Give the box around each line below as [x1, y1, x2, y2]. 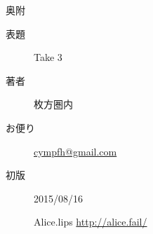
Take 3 [34, 50, 62, 64]
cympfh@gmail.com [34, 144, 117, 158]
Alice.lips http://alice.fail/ [34, 214, 147, 229]
